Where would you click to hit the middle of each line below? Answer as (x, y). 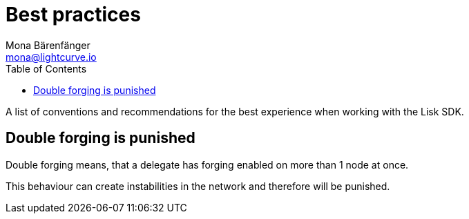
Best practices (73, 15)
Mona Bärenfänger (48, 45)
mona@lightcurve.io (51, 57)
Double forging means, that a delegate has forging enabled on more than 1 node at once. (207, 164)
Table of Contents (46, 68)
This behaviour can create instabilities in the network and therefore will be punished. (198, 186)
